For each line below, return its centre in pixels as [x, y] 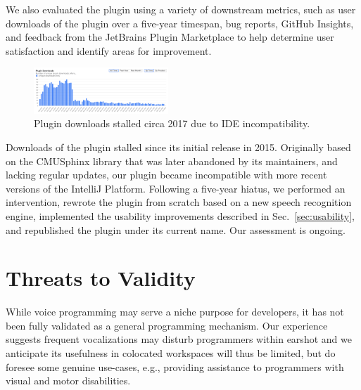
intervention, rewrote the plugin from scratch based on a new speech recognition [179, 202]
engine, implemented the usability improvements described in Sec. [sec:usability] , [180, 215]
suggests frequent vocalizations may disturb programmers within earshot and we [179, 339]
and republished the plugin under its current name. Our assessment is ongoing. [176, 229]
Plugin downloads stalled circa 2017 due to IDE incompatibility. [172, 123]
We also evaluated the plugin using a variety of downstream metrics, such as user [181, 9]
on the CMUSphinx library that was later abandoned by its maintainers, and [172, 161]
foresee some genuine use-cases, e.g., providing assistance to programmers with [175, 366]
